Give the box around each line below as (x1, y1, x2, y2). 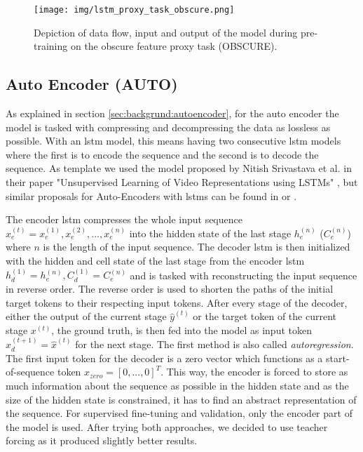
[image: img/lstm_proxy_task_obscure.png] (34, 5, 235, 15)
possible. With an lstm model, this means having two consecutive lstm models (6, 133, 341, 148)
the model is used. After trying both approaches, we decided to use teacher (6, 419, 328, 434)
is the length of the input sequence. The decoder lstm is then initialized (43, 239, 350, 254)
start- (326, 350, 350, 365)
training (34, 39, 68, 53)
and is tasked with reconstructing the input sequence (130, 267, 357, 282)
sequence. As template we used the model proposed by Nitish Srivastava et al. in (6, 161, 352, 175)
